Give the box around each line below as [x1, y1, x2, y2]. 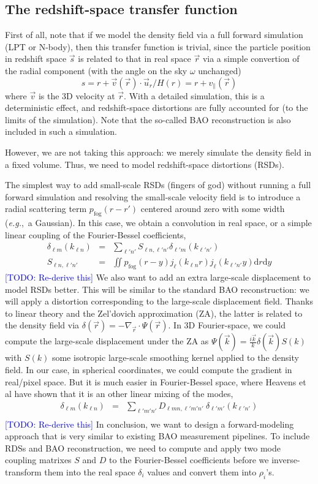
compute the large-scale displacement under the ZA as [5, 335, 209, 347]
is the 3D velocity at [38, 89, 115, 102]
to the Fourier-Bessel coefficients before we [109, 453, 269, 466]
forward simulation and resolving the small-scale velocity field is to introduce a [5, 190, 301, 203]
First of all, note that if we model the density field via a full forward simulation [5, 28, 303, 41]
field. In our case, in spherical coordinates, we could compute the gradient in [5, 363, 292, 376]
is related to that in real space [78, 52, 191, 65]
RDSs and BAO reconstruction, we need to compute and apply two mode [5, 441, 281, 454]
